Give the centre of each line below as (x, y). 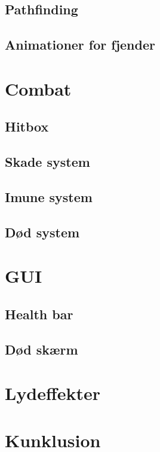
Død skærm (41, 349)
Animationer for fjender (80, 45)
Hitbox (27, 126)
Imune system (49, 196)
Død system (42, 232)
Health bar (39, 314)
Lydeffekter (53, 393)
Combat (38, 88)
